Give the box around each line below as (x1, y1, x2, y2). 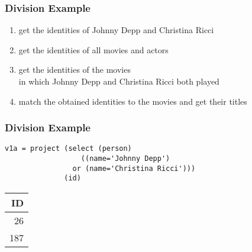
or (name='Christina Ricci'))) (72, 164, 196, 173)
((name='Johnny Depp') (80, 154, 170, 163)
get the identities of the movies (18, 63, 131, 76)
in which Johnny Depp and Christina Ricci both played (18, 75, 219, 87)
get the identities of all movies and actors (18, 43, 169, 56)
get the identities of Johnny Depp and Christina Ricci (18, 24, 214, 36)
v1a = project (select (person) (5, 144, 132, 153)
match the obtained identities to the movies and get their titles (18, 95, 247, 107)
